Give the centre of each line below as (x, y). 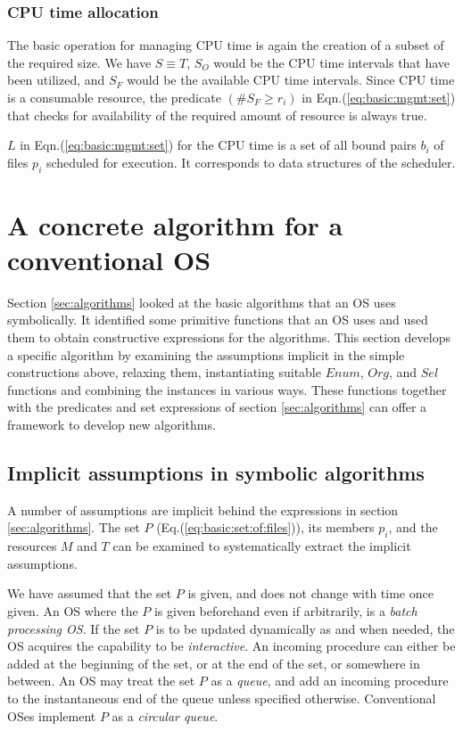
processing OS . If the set (74, 628)
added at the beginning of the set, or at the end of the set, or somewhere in (214, 663)
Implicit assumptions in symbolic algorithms (216, 473)
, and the (413, 527)
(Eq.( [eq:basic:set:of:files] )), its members (265, 527)
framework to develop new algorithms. (112, 425)
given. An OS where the (73, 611)
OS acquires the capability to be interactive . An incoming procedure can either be (231, 646)
